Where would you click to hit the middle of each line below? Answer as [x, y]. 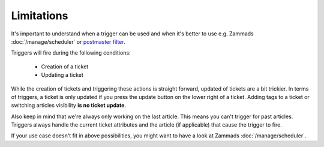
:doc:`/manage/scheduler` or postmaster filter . [68, 41]
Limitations [40, 16]
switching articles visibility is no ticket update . [68, 106]
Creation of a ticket [65, 67]
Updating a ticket [62, 75]
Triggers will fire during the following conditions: [71, 53]
